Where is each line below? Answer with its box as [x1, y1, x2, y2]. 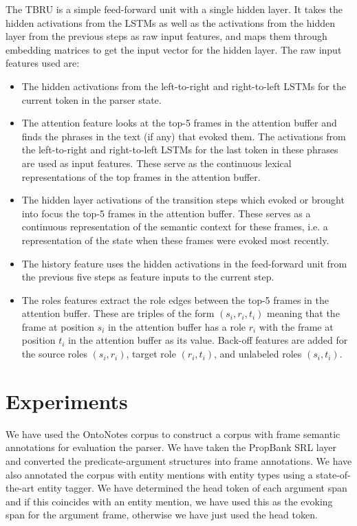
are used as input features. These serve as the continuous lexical [21, 155, 292, 170]
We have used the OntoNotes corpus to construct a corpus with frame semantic [6, 426, 340, 441]
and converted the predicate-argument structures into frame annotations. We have [6, 453, 352, 468]
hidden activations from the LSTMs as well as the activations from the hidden [6, 15, 335, 30]
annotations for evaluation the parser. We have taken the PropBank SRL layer [6, 440, 337, 454]
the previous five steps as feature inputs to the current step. [21, 270, 274, 284]
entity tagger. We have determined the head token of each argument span [37, 481, 347, 495]
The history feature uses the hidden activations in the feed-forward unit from [21, 256, 347, 270]
